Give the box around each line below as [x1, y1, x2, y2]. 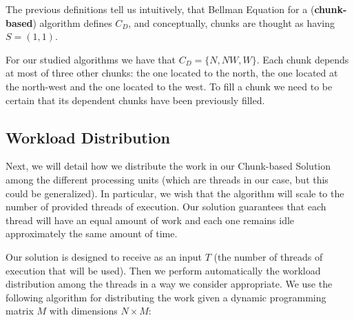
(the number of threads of [214, 249, 323, 263]
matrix [6, 303, 34, 318]
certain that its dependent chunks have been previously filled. [6, 92, 265, 107]
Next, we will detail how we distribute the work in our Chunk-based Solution [6, 159, 331, 173]
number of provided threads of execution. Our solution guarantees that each [6, 199, 326, 214]
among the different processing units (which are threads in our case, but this [6, 172, 329, 186]
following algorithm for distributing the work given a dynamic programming [6, 290, 326, 304]
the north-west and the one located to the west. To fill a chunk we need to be [6, 79, 333, 93]
